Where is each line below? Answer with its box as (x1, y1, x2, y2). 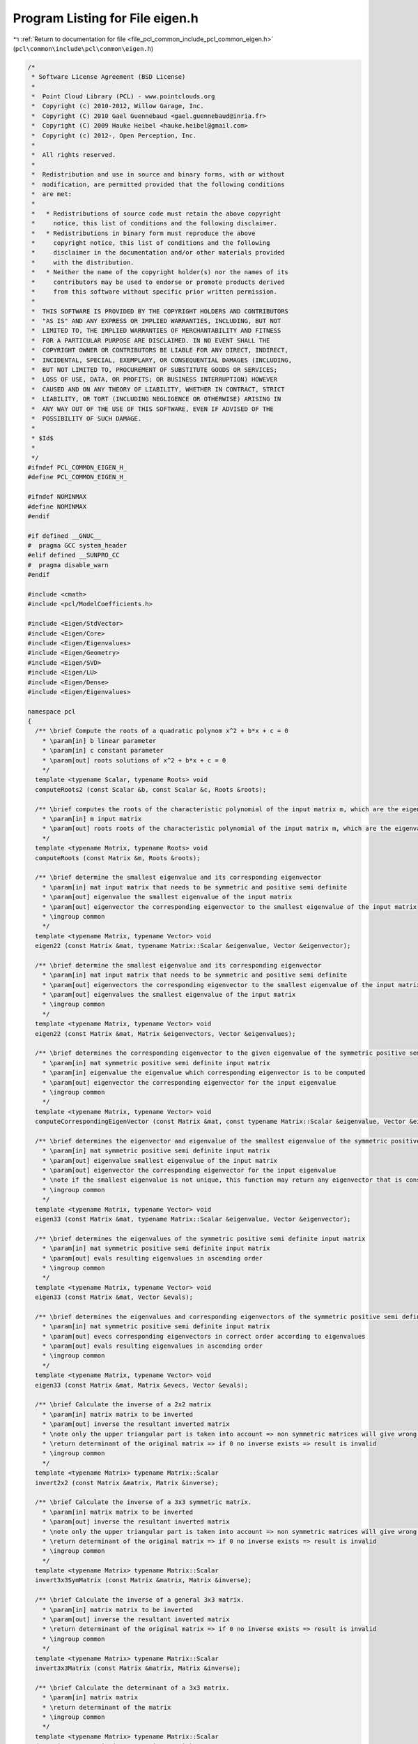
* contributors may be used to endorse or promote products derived (31, 278, 285, 286)
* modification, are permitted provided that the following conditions (31, 180, 285, 188)
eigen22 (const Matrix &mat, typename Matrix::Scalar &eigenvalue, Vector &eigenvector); (35, 942, 351, 950)
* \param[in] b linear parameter (42, 737, 157, 744)
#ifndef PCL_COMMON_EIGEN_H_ (27, 463, 127, 471)
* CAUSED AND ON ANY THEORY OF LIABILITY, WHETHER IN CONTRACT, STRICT (31, 385, 285, 393)
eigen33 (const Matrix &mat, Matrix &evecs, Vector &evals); (35, 1381, 249, 1389)
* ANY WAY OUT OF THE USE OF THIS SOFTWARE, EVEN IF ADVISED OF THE (31, 405, 274, 413)
